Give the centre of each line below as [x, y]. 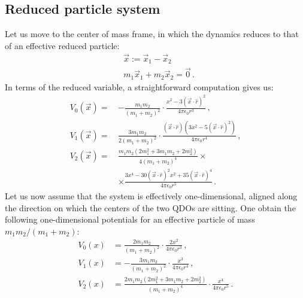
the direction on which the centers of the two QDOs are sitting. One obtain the [150, 207]
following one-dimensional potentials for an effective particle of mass [130, 219]
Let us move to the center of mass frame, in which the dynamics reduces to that [152, 34]
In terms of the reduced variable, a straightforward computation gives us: [139, 86]
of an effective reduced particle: [62, 45]
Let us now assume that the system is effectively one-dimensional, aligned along [151, 196]
